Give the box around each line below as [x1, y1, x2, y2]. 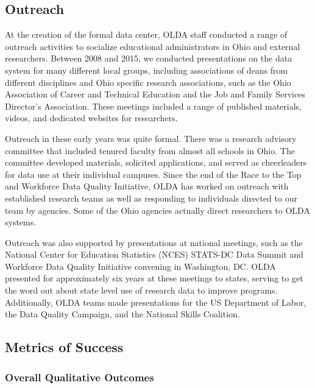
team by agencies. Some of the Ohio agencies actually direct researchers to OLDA [5, 203, 310, 216]
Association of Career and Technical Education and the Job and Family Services [5, 88, 305, 101]
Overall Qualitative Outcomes [5, 369, 154, 384]
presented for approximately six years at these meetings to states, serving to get [5, 272, 303, 284]
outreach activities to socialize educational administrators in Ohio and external [5, 40, 300, 52]
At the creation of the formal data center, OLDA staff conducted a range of [5, 28, 288, 41]
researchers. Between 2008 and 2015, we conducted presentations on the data [5, 52, 292, 65]
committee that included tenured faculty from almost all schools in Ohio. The [5, 144, 295, 157]
